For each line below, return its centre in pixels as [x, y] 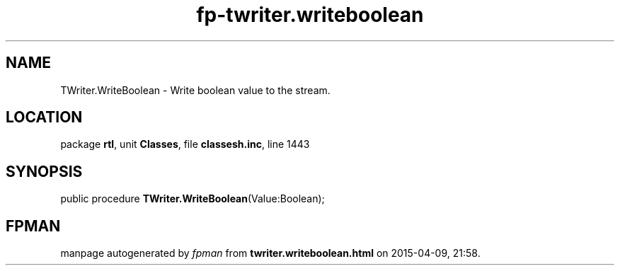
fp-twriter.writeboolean [310, 15]
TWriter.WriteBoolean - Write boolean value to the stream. [195, 90]
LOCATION [44, 117]
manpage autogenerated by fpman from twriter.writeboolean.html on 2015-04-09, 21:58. [270, 253]
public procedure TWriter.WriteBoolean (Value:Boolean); [193, 199]
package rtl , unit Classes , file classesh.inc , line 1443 [185, 144]
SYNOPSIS [44, 171]
